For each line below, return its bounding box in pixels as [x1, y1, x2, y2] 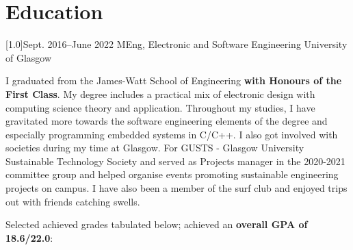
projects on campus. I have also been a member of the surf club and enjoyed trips [5, 181, 348, 195]
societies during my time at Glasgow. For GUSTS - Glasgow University [5, 140, 304, 155]
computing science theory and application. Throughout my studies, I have [5, 100, 315, 114]
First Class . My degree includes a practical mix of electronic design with [5, 86, 315, 101]
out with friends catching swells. [5, 194, 140, 208]
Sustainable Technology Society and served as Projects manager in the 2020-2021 [5, 153, 345, 168]
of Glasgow [5, 50, 52, 64]
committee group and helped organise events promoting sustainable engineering [5, 167, 339, 182]
